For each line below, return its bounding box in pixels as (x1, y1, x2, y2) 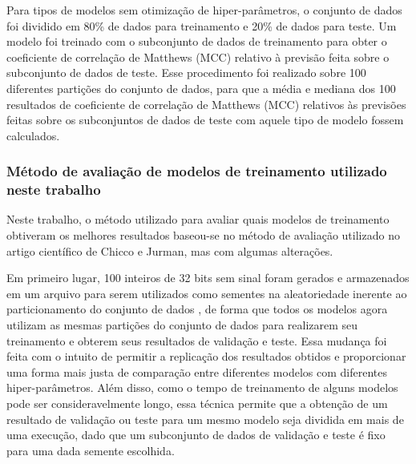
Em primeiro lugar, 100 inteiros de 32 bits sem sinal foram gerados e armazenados (6, 269, 410, 286)
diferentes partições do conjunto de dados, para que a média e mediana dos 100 (6, 79, 396, 96)
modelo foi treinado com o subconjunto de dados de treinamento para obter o (6, 33, 387, 50)
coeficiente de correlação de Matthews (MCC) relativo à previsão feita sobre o (6, 48, 390, 65)
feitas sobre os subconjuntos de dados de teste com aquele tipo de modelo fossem (6, 111, 404, 128)
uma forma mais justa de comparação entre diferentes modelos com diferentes (6, 363, 387, 380)
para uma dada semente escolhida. (6, 442, 175, 458)
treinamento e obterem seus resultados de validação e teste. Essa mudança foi (6, 332, 387, 349)
